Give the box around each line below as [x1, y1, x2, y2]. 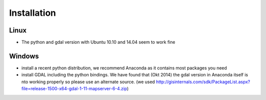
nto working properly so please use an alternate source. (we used [21, 79, 155, 85]
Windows [9, 52, 39, 60]
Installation [9, 7, 56, 18]
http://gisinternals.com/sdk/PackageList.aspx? [156, 79, 251, 85]
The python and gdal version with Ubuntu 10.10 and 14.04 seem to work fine [21, 39, 175, 45]
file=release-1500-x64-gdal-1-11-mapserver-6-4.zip [21, 86, 128, 92]
